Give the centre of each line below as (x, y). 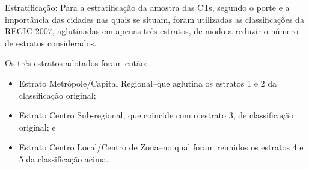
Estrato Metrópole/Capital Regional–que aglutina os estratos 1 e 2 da (148, 83)
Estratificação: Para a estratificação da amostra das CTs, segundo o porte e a (147, 7)
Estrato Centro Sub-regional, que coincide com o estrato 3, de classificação (156, 115)
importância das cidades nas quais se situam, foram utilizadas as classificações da (154, 19)
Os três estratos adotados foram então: (76, 63)
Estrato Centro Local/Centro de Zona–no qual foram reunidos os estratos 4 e (161, 147)
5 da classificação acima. (64, 158)
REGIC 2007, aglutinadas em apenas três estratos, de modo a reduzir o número (151, 31)
